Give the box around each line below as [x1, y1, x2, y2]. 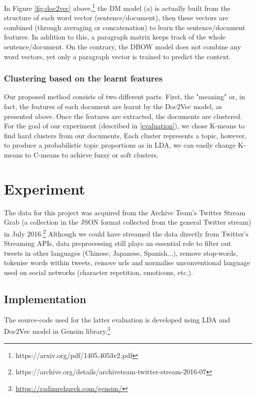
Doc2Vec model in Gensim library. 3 [4, 324, 110, 336]
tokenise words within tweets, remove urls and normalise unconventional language [4, 257, 250, 268]
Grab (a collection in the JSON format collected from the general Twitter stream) [4, 217, 252, 227]
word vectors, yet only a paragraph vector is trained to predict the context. [4, 51, 231, 61]
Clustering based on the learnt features [4, 72, 163, 84]
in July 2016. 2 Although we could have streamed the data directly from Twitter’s [4, 227, 249, 238]
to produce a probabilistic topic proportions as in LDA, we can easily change [4, 140, 236, 150]
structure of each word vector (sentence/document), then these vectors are [4, 12, 228, 23]
